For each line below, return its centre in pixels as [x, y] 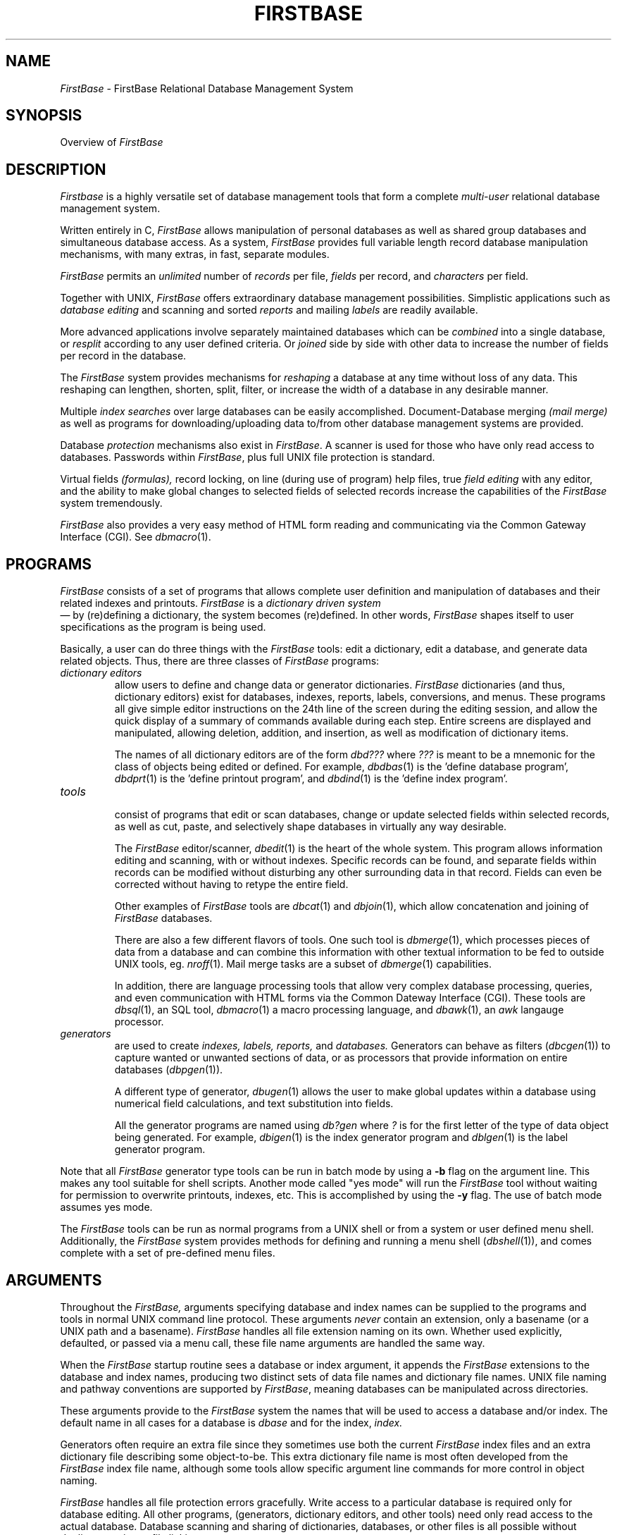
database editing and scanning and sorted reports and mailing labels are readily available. [269, 310]
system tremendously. [111, 503]
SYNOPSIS [44, 116]
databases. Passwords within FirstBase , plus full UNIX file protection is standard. [248, 457]
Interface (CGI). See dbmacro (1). [136, 537]
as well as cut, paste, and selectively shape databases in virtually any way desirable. [311, 827]
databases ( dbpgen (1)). [169, 1070]
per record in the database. [123, 356]
